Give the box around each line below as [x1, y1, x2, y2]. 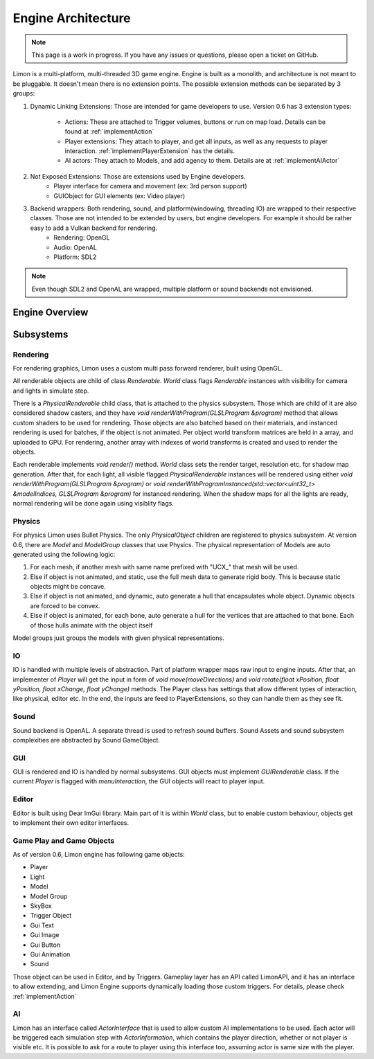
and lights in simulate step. [12, 386, 89, 395]
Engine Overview [12, 306, 89, 318]
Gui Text [30, 921, 55, 929]
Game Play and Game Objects [12, 835, 115, 845]
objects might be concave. [30, 582, 107, 591]
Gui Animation [30, 950, 71, 959]
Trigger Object [30, 911, 72, 920]
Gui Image [30, 931, 60, 939]
